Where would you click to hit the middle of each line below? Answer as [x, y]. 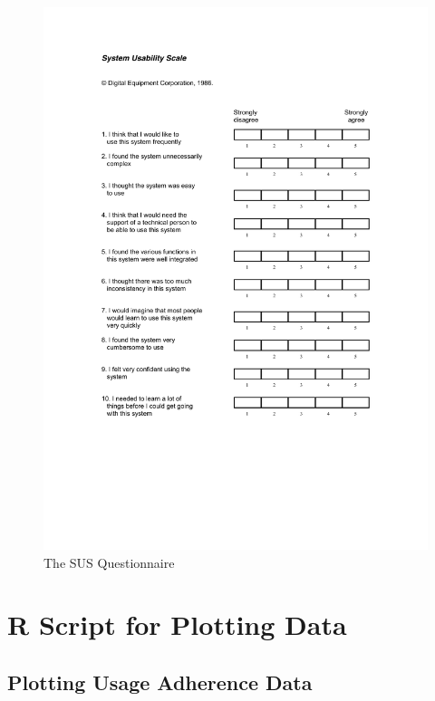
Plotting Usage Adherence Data [160, 682]
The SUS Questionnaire [109, 562]
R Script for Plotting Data [177, 624]
